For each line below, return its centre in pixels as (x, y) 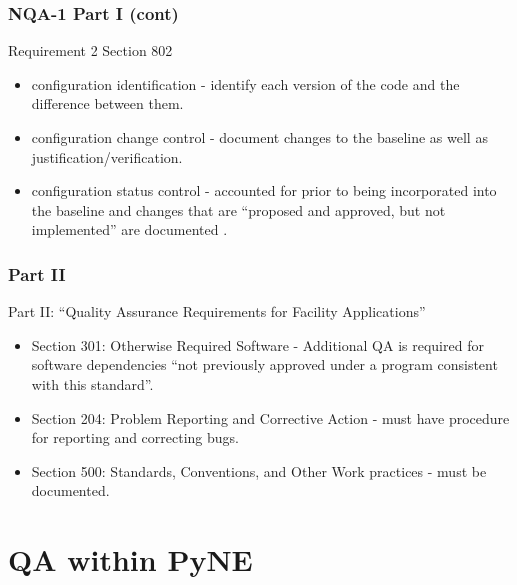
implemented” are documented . (129, 229)
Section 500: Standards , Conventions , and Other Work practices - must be (259, 470)
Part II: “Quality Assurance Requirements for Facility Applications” (217, 311)
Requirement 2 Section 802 (90, 50)
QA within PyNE (130, 559)
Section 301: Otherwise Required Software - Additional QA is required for (257, 344)
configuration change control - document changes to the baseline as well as (259, 137)
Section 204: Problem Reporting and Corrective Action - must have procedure (270, 417)
